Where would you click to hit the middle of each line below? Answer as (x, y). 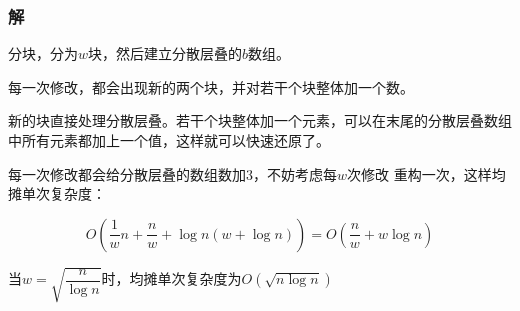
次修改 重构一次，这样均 (426, 173)
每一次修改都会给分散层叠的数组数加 (127, 173)
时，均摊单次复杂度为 (171, 278)
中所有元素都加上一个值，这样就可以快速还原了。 (169, 140)
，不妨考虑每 (295, 173)
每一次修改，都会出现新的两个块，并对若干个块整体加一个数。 (211, 86)
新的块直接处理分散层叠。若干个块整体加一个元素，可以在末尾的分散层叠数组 (260, 120)
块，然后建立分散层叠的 (165, 53)
